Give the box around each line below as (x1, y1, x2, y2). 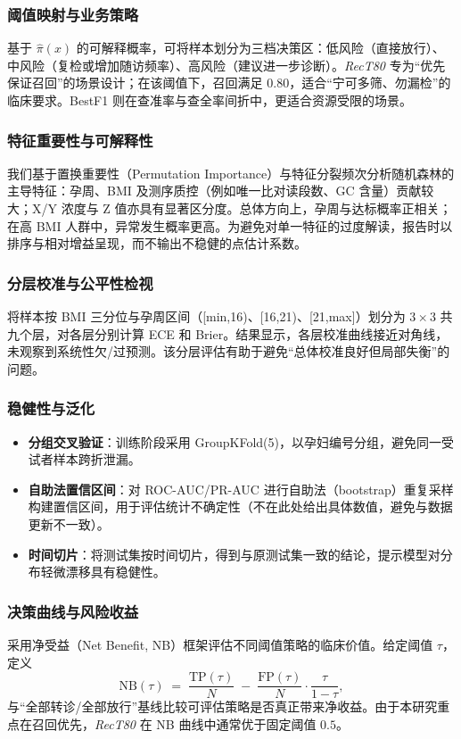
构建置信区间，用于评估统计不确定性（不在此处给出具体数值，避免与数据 (28, 497, 453, 516)
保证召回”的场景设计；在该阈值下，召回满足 (7, 73, 263, 92)
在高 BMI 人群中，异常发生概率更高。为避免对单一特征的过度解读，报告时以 (7, 216, 453, 235)
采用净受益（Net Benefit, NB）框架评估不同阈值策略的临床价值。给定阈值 (7, 635, 433, 653)
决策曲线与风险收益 (7, 600, 139, 622)
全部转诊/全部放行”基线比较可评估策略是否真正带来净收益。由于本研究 (25, 697, 438, 716)
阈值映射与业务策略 (7, 3, 139, 25)
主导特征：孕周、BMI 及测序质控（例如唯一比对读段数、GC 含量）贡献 (7, 181, 422, 200)
